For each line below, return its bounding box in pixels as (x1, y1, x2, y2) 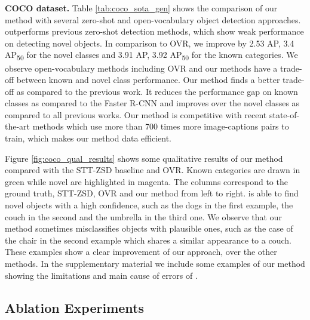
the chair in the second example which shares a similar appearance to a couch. (5, 233, 291, 246)
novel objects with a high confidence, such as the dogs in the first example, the (5, 199, 293, 211)
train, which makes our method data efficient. (5, 132, 171, 144)
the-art (5, 120, 30, 133)
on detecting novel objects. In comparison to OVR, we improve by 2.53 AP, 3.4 (5, 36, 294, 49)
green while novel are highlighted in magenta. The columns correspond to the (5, 175, 288, 187)
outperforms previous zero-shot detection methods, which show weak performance (5, 25, 304, 38)
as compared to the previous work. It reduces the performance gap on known (16, 85, 298, 97)
